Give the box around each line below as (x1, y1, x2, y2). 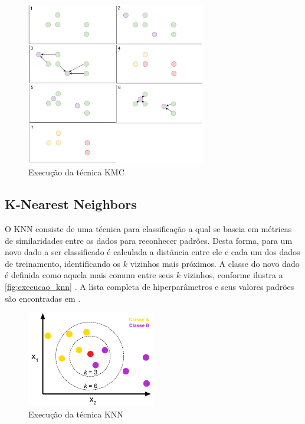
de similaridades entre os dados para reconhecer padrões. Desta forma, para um (5, 234, 293, 246)
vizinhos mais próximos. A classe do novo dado (130, 257, 300, 269)
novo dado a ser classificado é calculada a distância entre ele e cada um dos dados (5, 246, 300, 258)
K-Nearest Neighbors (5, 195, 137, 213)
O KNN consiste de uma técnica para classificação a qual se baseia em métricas (5, 222, 292, 234)
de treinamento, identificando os (5, 257, 121, 269)
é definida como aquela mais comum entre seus (5, 269, 174, 281)
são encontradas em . (5, 292, 81, 304)
